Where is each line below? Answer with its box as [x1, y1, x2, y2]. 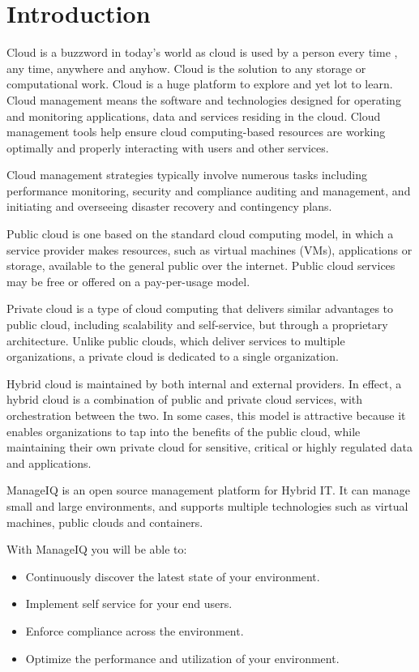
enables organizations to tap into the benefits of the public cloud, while [6, 422, 361, 439]
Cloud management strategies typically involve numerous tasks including [6, 166, 367, 183]
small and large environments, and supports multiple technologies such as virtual [6, 497, 408, 514]
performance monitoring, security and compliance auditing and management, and [6, 182, 411, 199]
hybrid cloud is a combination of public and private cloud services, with [6, 391, 363, 408]
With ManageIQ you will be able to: [6, 541, 187, 558]
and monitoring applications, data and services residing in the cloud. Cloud [6, 107, 381, 124]
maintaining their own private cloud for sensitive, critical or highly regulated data [6, 439, 413, 456]
